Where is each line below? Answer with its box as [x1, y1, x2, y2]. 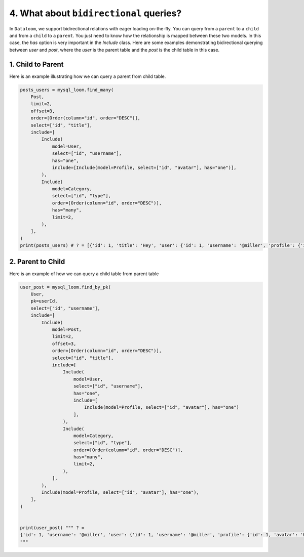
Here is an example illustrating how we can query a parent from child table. [9, 73, 166, 79]
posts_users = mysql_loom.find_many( [20, 87, 114, 93]
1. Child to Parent [9, 60, 64, 68]
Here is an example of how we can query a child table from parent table [9, 271, 159, 277]
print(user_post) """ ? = [20, 525, 85, 531]
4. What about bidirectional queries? [9, 8, 182, 19]
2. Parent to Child [9, 257, 65, 266]
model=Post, [52, 327, 82, 332]
